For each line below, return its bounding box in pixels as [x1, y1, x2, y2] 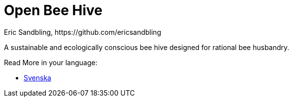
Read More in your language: [4, 58, 98, 67]
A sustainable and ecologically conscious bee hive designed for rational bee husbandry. [4, 43, 290, 51]
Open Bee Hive [4, 2, 102, 19]
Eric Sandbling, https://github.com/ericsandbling [4, 27, 162, 36]
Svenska [24, 73, 51, 82]
